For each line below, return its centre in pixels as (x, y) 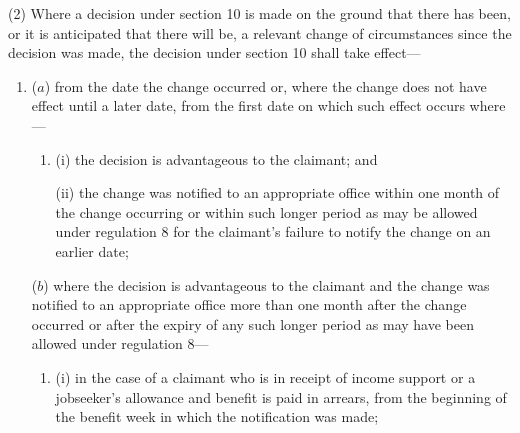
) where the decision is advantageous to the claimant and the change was (266, 284)
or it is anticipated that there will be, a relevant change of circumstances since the (260, 32)
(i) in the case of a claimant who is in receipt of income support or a (265, 376)
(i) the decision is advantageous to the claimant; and (216, 158)
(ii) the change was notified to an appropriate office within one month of (277, 192)
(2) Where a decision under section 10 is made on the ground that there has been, (259, 13)
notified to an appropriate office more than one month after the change (249, 304)
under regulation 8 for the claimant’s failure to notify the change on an (273, 231)
